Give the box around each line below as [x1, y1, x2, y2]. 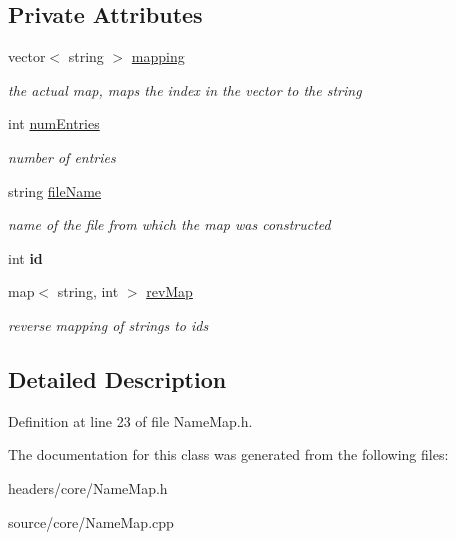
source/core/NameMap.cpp [8, 511, 174, 532]
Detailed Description [8, 363, 227, 394]
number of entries [8, 146, 116, 167]
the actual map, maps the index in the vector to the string [8, 79, 362, 100]
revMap [146, 281, 193, 302]
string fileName [8, 180, 102, 201]
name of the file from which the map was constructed [8, 214, 331, 235]
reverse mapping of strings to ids [8, 314, 209, 335]
